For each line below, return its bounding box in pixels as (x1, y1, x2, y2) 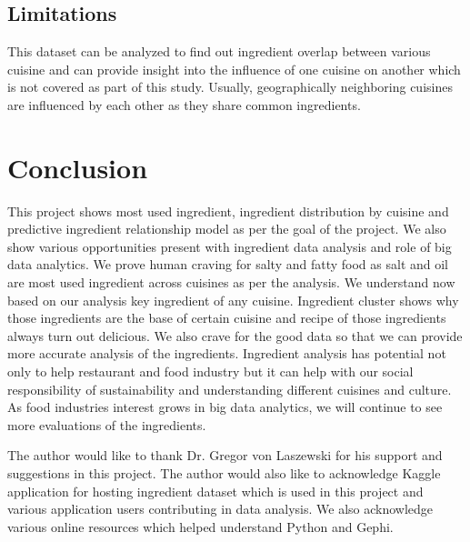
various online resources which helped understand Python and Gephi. (7, 517, 394, 536)
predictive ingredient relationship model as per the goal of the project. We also (7, 219, 446, 238)
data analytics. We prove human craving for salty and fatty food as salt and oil (7, 255, 449, 274)
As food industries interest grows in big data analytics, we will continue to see (7, 397, 443, 417)
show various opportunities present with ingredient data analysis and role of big (7, 236, 452, 256)
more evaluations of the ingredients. (7, 415, 206, 434)
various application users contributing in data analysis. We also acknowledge (7, 499, 434, 518)
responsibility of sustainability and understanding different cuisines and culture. (7, 379, 452, 398)
